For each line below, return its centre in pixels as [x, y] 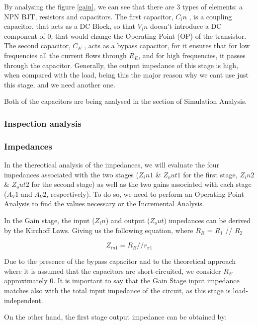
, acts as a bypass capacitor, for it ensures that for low [167, 45]
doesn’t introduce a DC [186, 26]
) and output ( [128, 220]
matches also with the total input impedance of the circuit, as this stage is [117, 290]
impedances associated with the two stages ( [71, 174]
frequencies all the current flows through [65, 55]
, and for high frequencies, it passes [192, 55]
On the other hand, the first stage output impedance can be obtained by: [116, 317]
